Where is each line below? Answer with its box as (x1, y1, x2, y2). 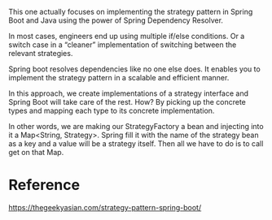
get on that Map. (8, 148, 64, 157)
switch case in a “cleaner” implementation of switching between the (8, 40, 237, 50)
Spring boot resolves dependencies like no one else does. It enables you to (8, 64, 261, 74)
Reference (8, 176, 80, 194)
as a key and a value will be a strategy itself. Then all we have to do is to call (8, 139, 264, 149)
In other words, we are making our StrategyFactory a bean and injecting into (8, 122, 264, 131)
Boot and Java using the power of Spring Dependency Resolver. (8, 15, 224, 25)
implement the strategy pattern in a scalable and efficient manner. (8, 73, 230, 82)
